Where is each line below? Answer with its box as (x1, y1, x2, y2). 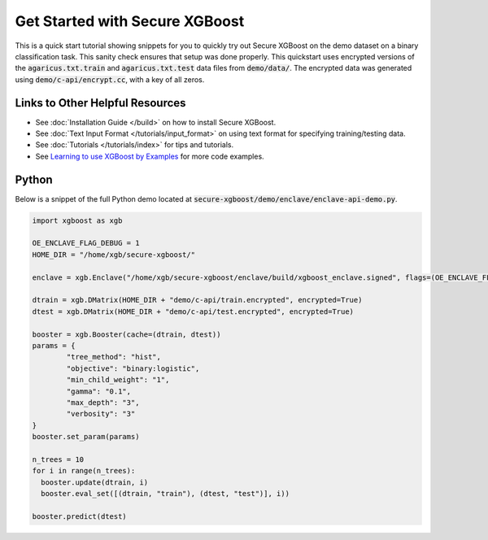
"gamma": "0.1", (66, 386, 132, 396)
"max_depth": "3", (66, 398, 140, 407)
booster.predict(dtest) (32, 512, 128, 520)
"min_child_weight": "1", (66, 375, 170, 385)
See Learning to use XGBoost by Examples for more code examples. (35, 151, 264, 161)
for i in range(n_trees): (32, 466, 136, 476)
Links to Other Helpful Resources (15, 96, 186, 110)
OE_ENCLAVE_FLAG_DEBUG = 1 (32, 238, 140, 248)
